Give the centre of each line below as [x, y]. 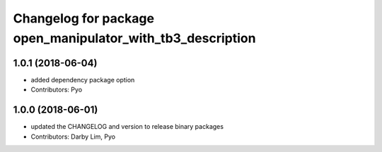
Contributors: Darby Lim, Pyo [73, 137]
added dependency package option [83, 80]
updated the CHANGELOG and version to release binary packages [127, 127]
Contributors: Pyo [57, 90]
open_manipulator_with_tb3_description [134, 38]
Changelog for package [84, 18]
